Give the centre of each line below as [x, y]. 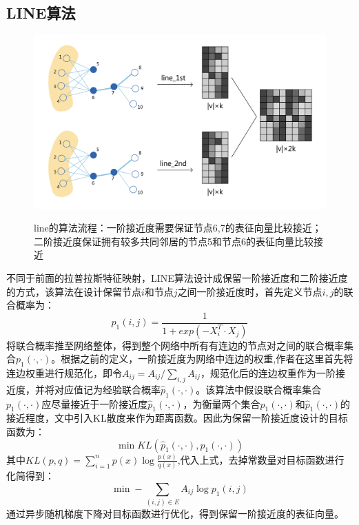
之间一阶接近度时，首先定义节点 [250, 291]
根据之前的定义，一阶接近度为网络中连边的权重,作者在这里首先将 [207, 359]
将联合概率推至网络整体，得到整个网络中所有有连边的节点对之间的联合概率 [175, 345]
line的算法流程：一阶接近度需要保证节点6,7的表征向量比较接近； [178, 228]
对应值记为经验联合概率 [107, 389]
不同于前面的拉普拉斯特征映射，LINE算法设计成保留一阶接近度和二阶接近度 [177, 277]
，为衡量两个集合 [222, 403]
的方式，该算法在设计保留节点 [74, 291]
